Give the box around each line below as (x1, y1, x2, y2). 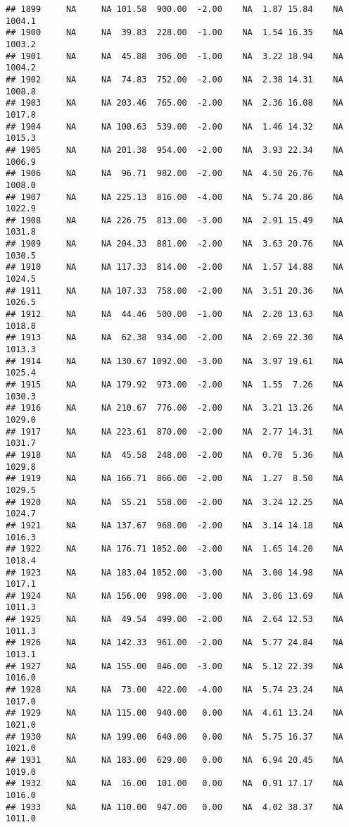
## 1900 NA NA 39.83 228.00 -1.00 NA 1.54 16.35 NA (6, 27, 343, 38)
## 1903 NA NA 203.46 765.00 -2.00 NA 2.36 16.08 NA (6, 98, 343, 108)
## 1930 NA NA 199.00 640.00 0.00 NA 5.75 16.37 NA (6, 731, 343, 742)
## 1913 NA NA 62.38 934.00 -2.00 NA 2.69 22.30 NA (6, 332, 343, 343)
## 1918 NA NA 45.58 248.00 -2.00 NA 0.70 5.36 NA (6, 449, 343, 460)
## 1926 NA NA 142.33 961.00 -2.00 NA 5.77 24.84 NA (6, 638, 343, 648)
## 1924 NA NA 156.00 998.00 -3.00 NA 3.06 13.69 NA (6, 590, 343, 601)
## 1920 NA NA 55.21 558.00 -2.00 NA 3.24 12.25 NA (6, 497, 343, 507)
